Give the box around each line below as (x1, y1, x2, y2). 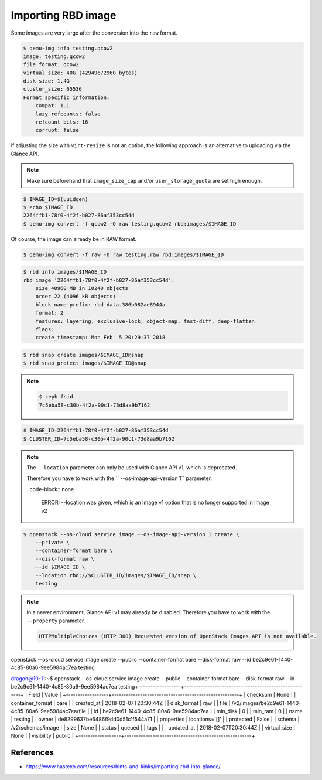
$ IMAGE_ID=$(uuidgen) (23, 196, 88, 202)
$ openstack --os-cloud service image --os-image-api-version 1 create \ (23, 531, 239, 537)
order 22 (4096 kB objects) (35, 293, 117, 300)
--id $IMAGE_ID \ (35, 564, 85, 571)
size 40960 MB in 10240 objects (35, 285, 129, 292)
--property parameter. (26, 617, 85, 624)
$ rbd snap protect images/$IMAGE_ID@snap (23, 360, 147, 366)
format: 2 (35, 309, 64, 316)
